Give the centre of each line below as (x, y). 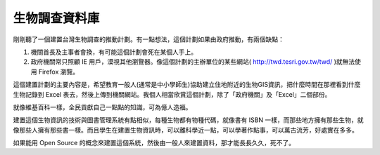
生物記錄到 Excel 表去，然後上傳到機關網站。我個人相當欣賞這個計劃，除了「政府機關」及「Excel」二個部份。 (172, 94)
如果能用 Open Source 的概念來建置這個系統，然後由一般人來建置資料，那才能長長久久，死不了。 (154, 143)
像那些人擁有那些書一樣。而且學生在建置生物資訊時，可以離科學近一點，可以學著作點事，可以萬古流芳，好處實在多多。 (185, 130)
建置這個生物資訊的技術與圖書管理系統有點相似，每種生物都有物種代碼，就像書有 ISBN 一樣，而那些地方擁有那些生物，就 (188, 120)
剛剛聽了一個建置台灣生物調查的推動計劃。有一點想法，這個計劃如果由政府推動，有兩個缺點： (148, 39)
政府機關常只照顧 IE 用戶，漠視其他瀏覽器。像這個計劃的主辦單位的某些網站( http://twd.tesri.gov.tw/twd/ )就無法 (193, 62)
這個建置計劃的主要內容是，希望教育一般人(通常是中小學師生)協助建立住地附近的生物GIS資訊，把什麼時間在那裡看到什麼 (187, 85)
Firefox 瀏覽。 (59, 72)
